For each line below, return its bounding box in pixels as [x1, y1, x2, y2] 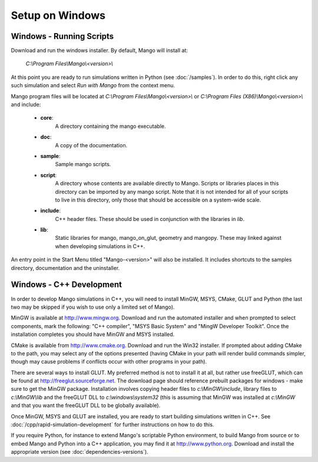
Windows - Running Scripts [11, 31, 114, 41]
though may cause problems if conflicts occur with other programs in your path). [11, 358, 207, 365]
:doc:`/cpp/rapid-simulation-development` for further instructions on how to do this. [11, 421, 214, 428]
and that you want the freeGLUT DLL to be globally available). [11, 402, 161, 409]
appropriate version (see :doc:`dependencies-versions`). [11, 448, 148, 456]
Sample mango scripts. [55, 161, 111, 168]
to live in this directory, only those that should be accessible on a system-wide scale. [55, 196, 261, 203]
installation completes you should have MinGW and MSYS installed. [11, 331, 175, 338]
